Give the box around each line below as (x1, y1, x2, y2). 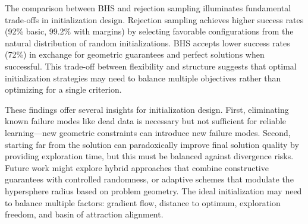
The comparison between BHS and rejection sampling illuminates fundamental (5, 2, 291, 14)
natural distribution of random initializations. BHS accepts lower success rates (5, 36, 290, 49)
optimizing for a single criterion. (5, 83, 122, 96)
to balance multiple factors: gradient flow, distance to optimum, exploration (5, 196, 281, 209)
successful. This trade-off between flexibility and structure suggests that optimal (5, 59, 297, 72)
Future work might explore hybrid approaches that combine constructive (5, 161, 269, 173)
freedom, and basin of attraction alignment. (5, 208, 164, 220)
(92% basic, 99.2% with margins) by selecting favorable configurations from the (5, 25, 294, 37)
